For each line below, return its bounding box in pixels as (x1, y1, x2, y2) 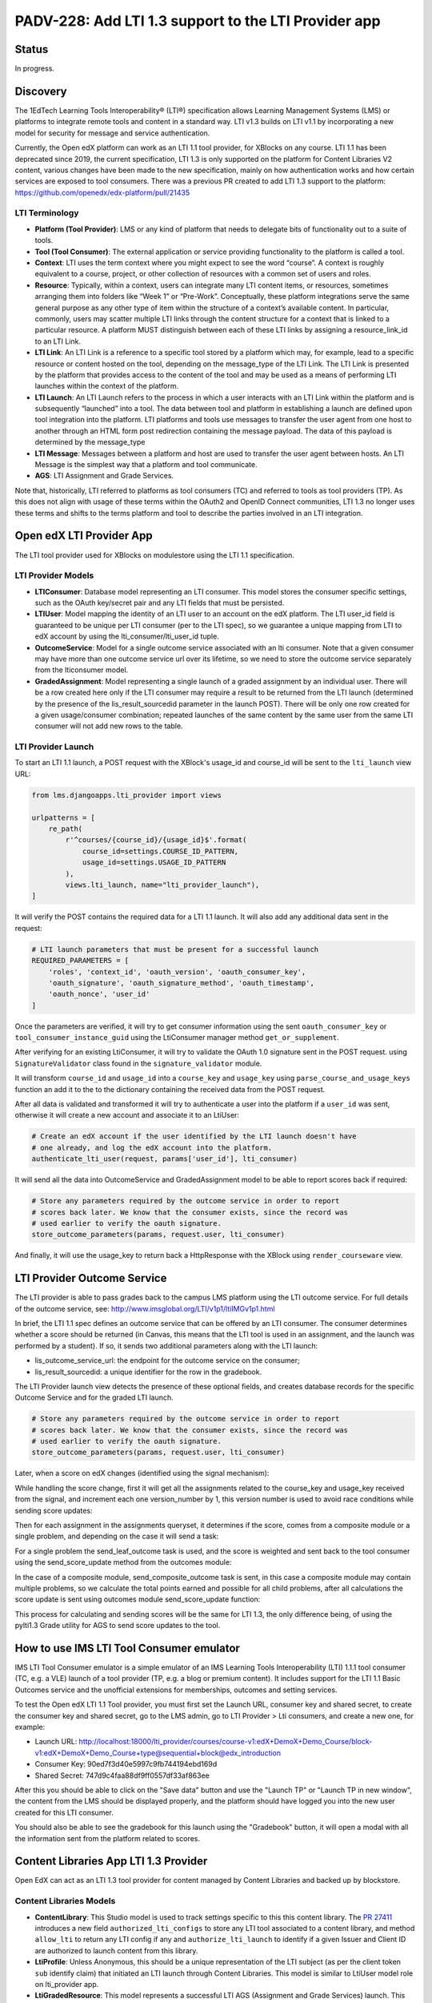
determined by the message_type (34, 437, 146, 447)
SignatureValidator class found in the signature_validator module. (14, 1058, 262, 1068)
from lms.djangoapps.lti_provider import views (31, 790, 222, 800)
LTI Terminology (14, 208, 79, 219)
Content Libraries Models (14, 1896, 116, 1907)
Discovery (14, 84, 67, 98)
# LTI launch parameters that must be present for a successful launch (31, 945, 319, 953)
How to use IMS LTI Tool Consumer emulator (14, 1641, 240, 1654)
